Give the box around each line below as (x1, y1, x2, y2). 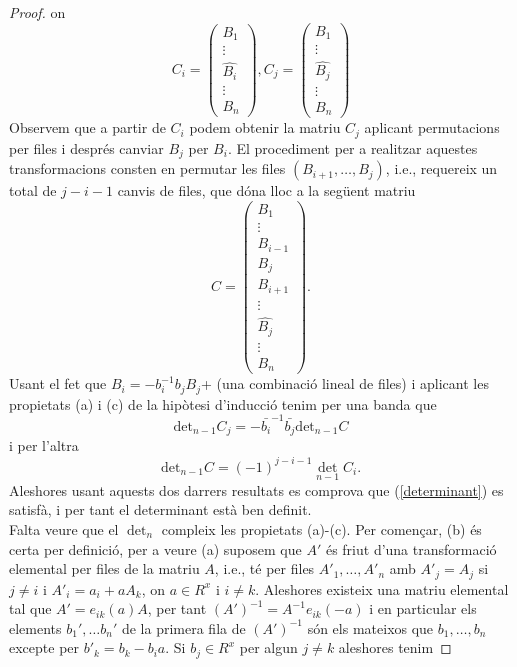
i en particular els (369, 598, 477, 619)
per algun (239, 637, 298, 658)
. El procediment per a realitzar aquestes (227, 137, 478, 158)
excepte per (9, 637, 80, 658)
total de (9, 180, 57, 201)
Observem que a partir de (9, 117, 166, 138)
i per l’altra (9, 435, 79, 456)
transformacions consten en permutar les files (9, 158, 286, 179)
